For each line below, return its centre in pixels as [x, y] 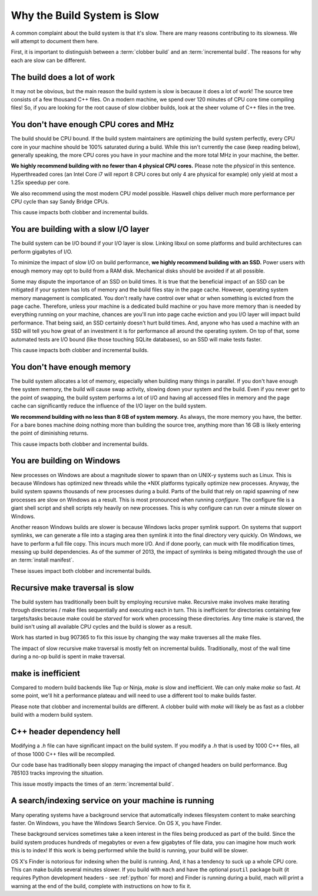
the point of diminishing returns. [49, 433]
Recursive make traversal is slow [72, 588]
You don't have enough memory [71, 367]
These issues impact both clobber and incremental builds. [81, 571]
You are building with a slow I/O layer [80, 229]
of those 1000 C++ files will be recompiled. [63, 754]
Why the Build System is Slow [85, 15]
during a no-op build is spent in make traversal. [68, 657]
